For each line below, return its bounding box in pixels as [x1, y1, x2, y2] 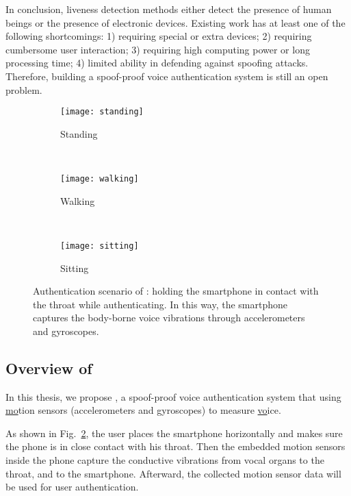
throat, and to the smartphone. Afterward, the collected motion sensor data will [5, 466, 341, 480]
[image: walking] [60, 174, 139, 184]
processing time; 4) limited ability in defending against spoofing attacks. [5, 55, 309, 70]
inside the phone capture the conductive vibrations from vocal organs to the [5, 453, 324, 467]
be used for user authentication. [5, 480, 139, 494]
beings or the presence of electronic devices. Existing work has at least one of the [5, 15, 346, 29]
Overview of [5, 357, 92, 378]
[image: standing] [60, 107, 144, 117]
